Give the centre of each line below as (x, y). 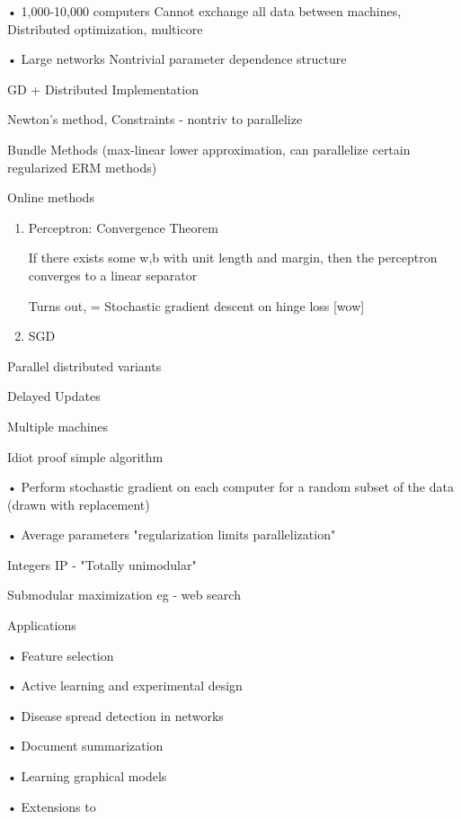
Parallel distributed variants (84, 365)
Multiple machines (58, 426)
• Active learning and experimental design (125, 685)
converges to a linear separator (113, 275)
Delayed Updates (54, 396)
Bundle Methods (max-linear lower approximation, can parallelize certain (209, 149)
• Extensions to (52, 806)
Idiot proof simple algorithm (85, 456)
